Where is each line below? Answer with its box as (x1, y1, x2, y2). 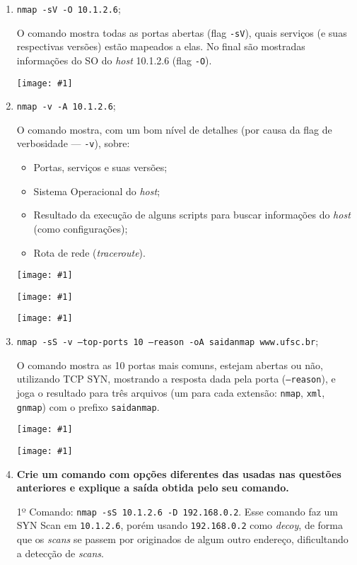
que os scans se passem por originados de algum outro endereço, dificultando (16, 532, 349, 547)
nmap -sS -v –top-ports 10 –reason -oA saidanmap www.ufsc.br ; (16, 334, 319, 349)
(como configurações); (33, 221, 128, 235)
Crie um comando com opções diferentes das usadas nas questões (16, 466, 341, 481)
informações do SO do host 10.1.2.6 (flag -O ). (16, 52, 212, 67)
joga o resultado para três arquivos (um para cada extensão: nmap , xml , (16, 385, 325, 400)
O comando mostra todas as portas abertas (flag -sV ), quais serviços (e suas (16, 25, 347, 40)
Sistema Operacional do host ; (33, 183, 160, 198)
